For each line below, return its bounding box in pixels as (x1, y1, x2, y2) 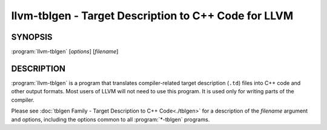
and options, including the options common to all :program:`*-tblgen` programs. (11, 116, 210, 123)
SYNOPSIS (11, 32, 53, 42)
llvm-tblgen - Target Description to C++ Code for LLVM (11, 9, 294, 22)
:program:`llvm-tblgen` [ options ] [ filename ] (11, 48, 119, 55)
